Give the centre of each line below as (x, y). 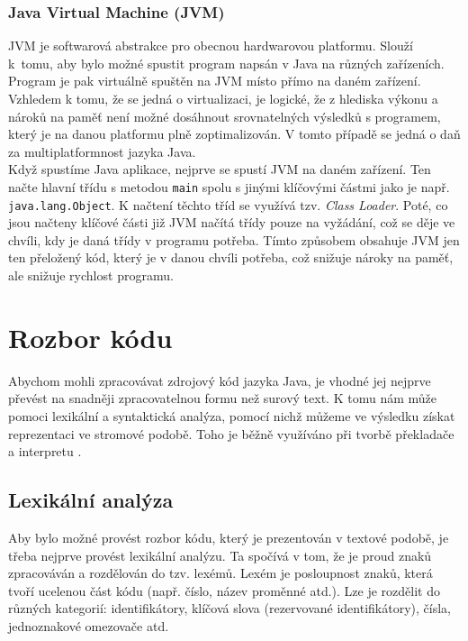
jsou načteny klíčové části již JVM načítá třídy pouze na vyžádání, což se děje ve (232, 222)
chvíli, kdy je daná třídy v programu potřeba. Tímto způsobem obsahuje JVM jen (234, 239)
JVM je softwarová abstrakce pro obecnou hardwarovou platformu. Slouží (211, 46)
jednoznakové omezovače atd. (89, 625)
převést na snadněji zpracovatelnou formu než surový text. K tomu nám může (222, 398)
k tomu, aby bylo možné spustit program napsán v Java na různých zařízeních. (226, 63)
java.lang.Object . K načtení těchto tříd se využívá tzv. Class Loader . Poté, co (228, 204)
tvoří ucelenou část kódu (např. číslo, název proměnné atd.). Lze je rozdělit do (225, 590)
